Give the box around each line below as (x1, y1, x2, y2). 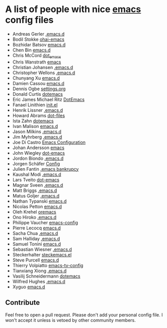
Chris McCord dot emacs (12, 52, 61, 59)
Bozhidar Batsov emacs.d (12, 41, 66, 47)
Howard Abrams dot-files (12, 112, 65, 118)
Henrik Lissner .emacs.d (12, 107, 63, 113)
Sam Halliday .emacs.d (12, 235, 60, 241)
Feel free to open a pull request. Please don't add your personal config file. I (5, 311, 163, 318)
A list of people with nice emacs (5, 4, 141, 15)
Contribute (5, 298, 40, 307)
